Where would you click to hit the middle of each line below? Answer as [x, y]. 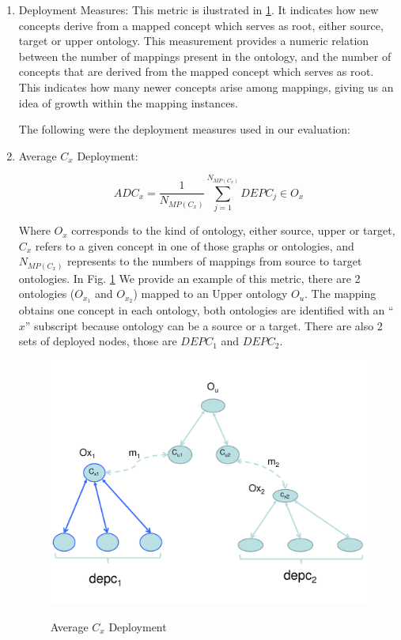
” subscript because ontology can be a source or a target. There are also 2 [204, 325]
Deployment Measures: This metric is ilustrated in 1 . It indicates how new [199, 9]
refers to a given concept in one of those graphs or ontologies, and [195, 245]
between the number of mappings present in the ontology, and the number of [205, 56]
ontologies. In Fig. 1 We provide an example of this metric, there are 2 [189, 278]
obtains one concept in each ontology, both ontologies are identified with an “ [206, 310]
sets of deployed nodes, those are [98, 341]
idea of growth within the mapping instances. [128, 102]
